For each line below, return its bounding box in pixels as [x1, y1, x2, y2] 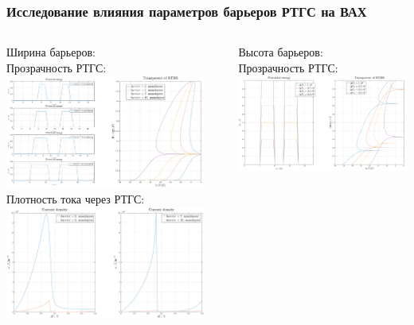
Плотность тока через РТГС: [6, 190, 145, 207]
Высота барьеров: [238, 44, 323, 60]
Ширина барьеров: [6, 44, 96, 60]
